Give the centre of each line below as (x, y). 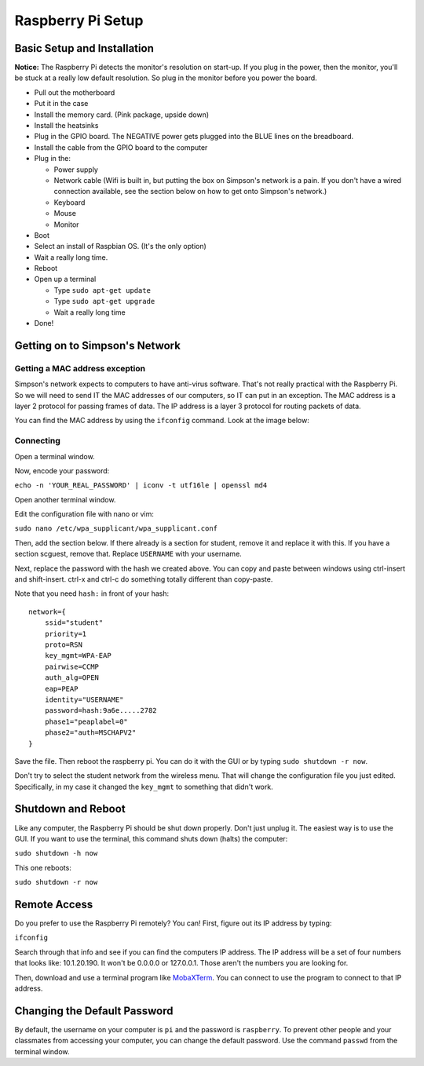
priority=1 (66, 633)
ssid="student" (74, 623)
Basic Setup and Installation (84, 48)
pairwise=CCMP (72, 666)
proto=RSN (63, 644)
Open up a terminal (65, 279)
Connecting (37, 441)
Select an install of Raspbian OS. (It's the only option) (121, 246)
